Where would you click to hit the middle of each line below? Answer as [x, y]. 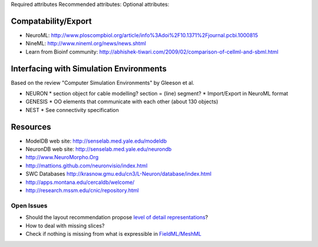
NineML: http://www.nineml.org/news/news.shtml [86, 44]
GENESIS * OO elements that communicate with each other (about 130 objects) [122, 102]
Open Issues [29, 205]
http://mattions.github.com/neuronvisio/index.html [87, 166]
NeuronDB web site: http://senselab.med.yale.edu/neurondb [99, 149]
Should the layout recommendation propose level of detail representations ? [117, 218]
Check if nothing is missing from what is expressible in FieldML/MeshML [114, 233]
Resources [31, 127]
